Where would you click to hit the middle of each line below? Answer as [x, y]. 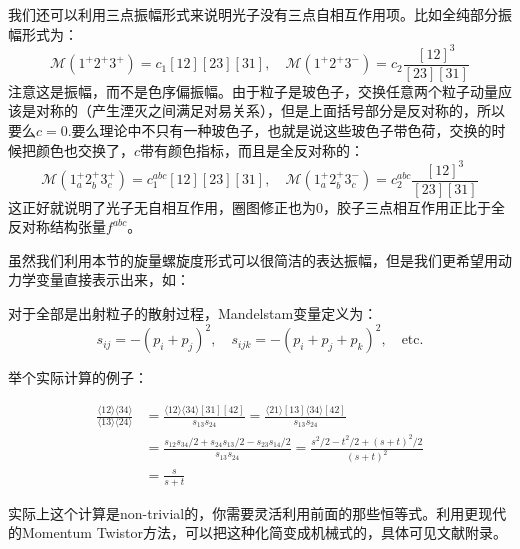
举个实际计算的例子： [78, 377]
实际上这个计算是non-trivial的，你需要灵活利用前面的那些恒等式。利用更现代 [257, 512]
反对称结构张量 [57, 226]
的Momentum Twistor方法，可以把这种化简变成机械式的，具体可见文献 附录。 [258, 532]
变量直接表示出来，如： [112, 279]
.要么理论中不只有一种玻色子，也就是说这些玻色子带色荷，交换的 [279, 129]
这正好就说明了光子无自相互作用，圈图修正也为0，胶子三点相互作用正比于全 [256, 206]
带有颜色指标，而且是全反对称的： [252, 149]
